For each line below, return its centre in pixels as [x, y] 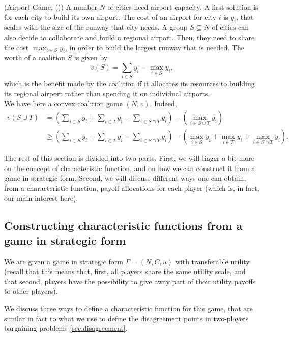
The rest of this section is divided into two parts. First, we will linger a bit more [129, 158]
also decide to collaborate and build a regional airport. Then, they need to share [129, 37]
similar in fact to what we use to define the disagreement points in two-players [126, 318]
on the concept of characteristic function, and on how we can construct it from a [130, 168]
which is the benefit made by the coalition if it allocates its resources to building [129, 83]
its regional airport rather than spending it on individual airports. [107, 93]
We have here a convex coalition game [63, 103]
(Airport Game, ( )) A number [51, 7]
